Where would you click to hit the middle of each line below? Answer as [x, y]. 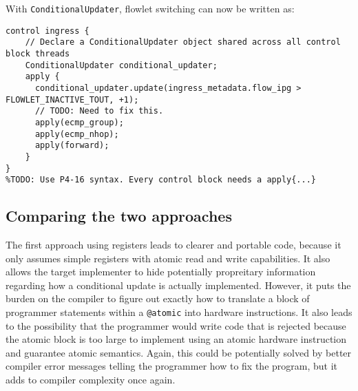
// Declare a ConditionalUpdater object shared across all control [183, 42]
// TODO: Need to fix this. [99, 111]
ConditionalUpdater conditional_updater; [121, 65]
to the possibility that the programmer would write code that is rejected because [176, 325]
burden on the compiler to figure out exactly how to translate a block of [158, 298]
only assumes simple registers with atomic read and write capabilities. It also [168, 258]
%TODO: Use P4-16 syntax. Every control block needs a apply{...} [161, 180]
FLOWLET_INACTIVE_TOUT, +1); [72, 99]
